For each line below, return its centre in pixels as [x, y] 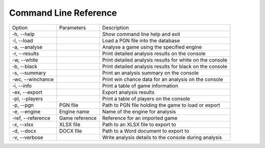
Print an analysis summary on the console [150, 73]
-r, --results [26, 53]
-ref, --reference [31, 118]
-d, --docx [24, 131]
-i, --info [22, 86]
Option [20, 28]
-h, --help [23, 34]
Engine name [74, 112]
